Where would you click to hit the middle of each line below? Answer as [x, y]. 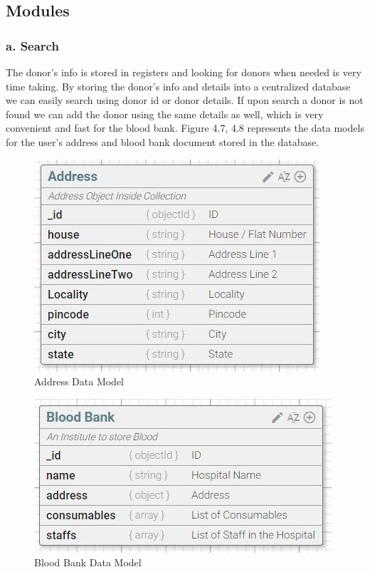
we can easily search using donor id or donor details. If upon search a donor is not [185, 100]
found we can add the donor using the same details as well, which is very [165, 114]
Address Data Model [79, 381]
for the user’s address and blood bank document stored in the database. [163, 141]
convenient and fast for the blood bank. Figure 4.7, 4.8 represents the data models [185, 128]
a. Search [32, 45]
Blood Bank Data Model [88, 562]
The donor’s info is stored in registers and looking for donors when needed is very [184, 72]
